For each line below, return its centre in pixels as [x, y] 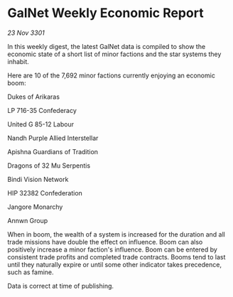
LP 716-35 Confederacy [42, 110]
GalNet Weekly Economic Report [105, 13]
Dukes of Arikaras [34, 97]
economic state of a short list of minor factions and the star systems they [114, 54]
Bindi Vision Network [38, 179]
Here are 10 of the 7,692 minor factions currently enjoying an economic [111, 75]
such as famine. [31, 272]
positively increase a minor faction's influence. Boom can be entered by [113, 249]
